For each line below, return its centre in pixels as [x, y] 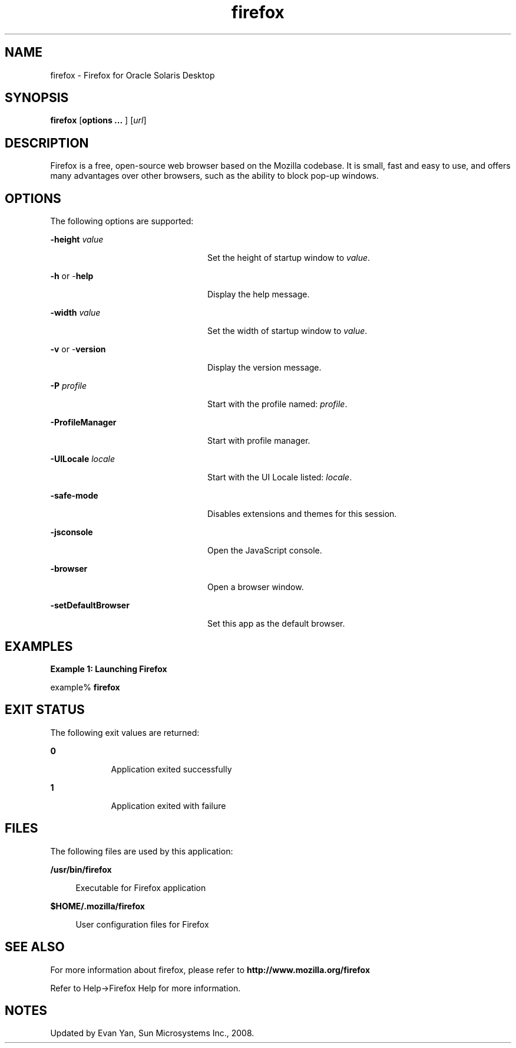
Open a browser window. [256, 587]
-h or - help [72, 276]
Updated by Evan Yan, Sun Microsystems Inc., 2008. [152, 1033]
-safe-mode [74, 496]
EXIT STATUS [45, 710]
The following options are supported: [122, 221]
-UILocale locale [83, 459]
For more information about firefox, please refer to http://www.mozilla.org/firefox [210, 970]
